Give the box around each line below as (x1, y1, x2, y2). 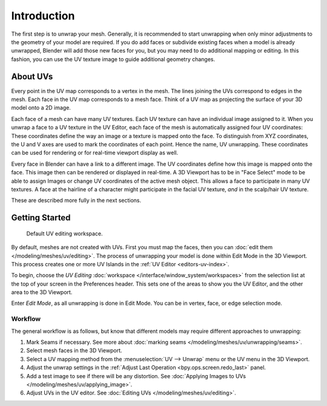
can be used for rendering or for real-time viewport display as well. (11, 149, 179, 157)
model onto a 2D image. (11, 104, 71, 111)
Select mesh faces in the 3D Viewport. (26, 347, 122, 354)
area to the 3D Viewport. (11, 289, 73, 296)
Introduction (11, 9, 75, 22)
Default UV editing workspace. (26, 230, 103, 237)
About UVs (11, 71, 53, 82)
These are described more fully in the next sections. (11, 197, 142, 204)
